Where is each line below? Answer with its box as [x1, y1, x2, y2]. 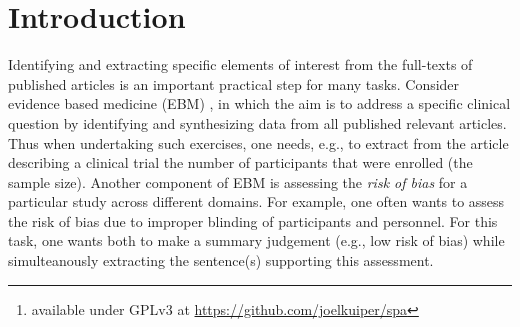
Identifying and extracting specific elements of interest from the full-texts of [8, 54, 473, 75]
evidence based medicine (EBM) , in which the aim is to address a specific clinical [8, 93, 511, 114]
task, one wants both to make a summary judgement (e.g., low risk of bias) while [8, 230, 505, 251]
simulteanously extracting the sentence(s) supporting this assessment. [8, 250, 434, 271]
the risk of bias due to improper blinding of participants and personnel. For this [8, 210, 498, 231]
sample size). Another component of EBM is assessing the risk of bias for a [8, 171, 468, 192]
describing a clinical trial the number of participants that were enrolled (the [8, 152, 473, 173]
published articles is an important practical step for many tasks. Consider [8, 73, 460, 94]
